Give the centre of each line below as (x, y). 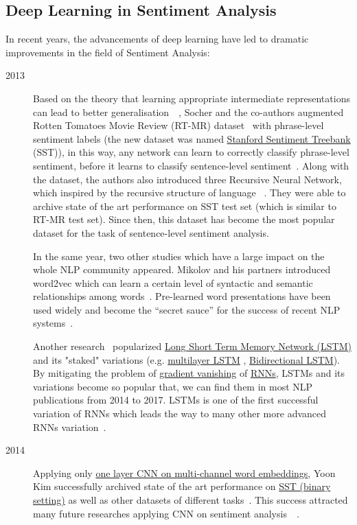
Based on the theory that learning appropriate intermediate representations (192, 98)
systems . (53, 323)
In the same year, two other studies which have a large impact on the (179, 256)
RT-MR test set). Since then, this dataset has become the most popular (184, 219)
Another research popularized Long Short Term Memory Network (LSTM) (192, 346)
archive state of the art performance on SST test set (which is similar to (185, 206)
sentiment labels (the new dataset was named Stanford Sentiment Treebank (192, 138)
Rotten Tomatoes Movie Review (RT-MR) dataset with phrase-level (178, 125)
